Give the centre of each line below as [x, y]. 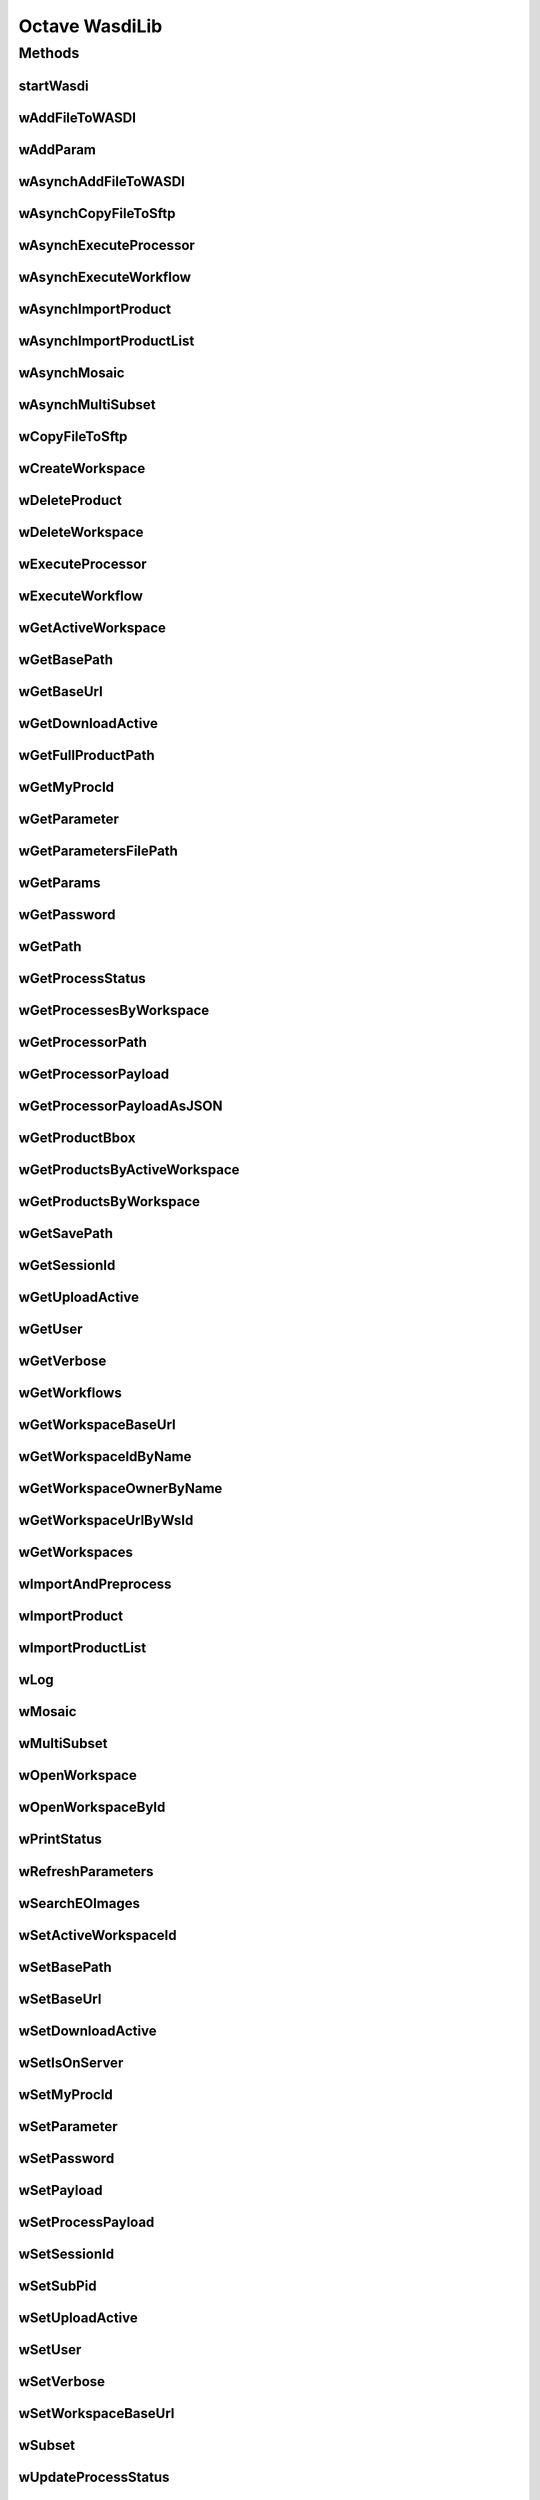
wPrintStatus [60, 1839]
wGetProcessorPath [82, 1042]
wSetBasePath [65, 1966]
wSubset [46, 2445]
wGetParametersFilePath [98, 851]
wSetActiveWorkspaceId [97, 1935]
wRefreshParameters [86, 1871]
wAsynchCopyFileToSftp [97, 213]
